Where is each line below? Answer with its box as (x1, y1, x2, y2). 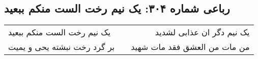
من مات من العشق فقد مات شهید (131, 41, 250, 53)
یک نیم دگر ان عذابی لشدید (155, 26, 250, 38)
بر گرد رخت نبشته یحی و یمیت (8, 41, 115, 53)
